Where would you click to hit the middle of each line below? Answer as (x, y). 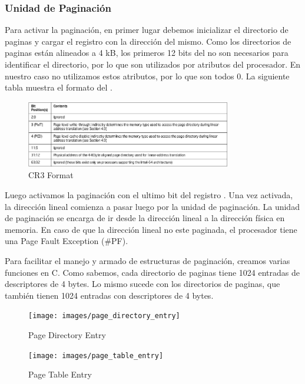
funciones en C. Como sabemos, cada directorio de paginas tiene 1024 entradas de (152, 272)
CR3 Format (51, 175)
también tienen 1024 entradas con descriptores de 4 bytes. (109, 295)
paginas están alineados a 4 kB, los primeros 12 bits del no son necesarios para (147, 53)
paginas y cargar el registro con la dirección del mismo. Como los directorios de (148, 41)
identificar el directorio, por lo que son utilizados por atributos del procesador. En (153, 64)
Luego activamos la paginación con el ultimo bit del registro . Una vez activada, (149, 195)
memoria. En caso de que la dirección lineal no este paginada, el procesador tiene (151, 229)
